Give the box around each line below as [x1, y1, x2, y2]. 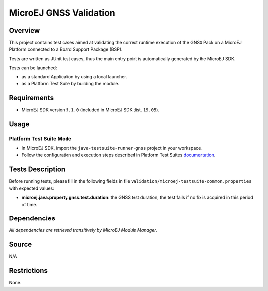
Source [9, 240, 32, 249]
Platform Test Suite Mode [9, 135, 72, 142]
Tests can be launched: [9, 65, 57, 71]
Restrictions [9, 266, 48, 275]
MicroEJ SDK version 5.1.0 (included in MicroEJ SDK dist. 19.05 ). [21, 107, 160, 113]
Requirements [9, 93, 54, 102]
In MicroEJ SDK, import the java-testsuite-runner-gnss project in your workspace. [21, 145, 202, 151]
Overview [9, 26, 40, 35]
